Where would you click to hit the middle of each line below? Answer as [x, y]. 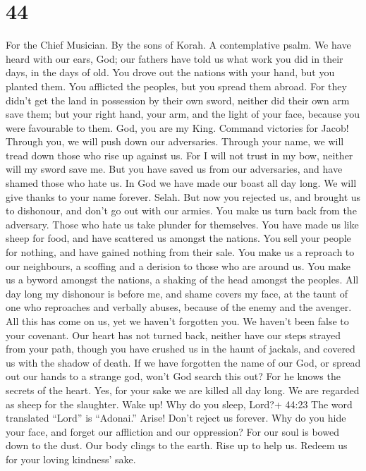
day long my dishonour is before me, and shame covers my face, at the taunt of [177, 293]
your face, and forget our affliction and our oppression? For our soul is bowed [172, 431]
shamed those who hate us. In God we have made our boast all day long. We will [181, 183]
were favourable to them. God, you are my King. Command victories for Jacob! [177, 127]
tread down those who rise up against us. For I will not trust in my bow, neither [179, 155]
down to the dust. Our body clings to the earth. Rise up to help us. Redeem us [177, 445]
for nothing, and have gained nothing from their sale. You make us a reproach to [180, 252]
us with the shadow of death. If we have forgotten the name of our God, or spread [183, 362]
